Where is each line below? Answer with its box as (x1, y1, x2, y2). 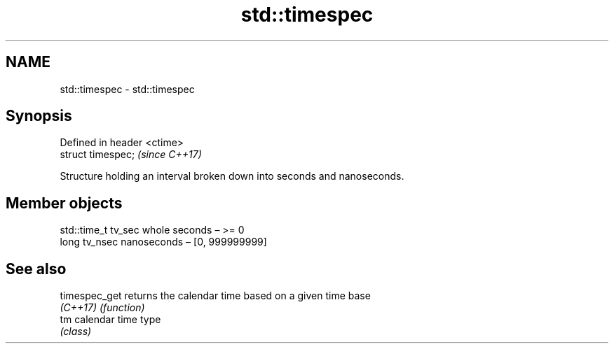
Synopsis (6, 107, 72, 125)
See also (6, 259, 67, 278)
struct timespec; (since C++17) (60, 148, 202, 161)
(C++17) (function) (60, 301, 145, 314)
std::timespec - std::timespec (60, 83, 195, 95)
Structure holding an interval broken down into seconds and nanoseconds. (60, 170, 404, 183)
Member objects (6, 194, 123, 212)
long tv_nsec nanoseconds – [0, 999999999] (60, 236, 267, 248)
